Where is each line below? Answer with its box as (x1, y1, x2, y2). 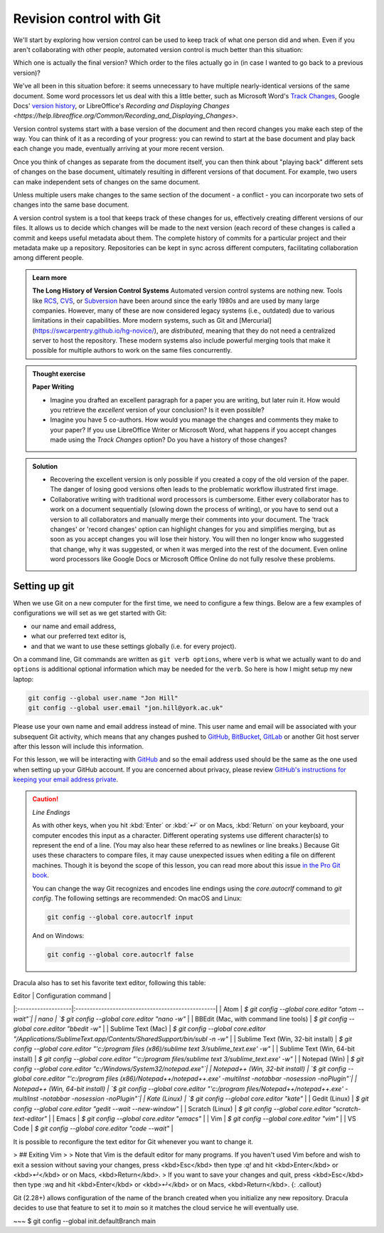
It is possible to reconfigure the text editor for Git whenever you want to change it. (13, 1137, 254, 1146)
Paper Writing (32, 383, 75, 391)
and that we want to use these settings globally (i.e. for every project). (31, 642, 237, 650)
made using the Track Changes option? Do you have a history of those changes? (50, 435, 287, 444)
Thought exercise (32, 369, 86, 378)
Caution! (32, 795, 59, 803)
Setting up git (13, 580, 75, 592)
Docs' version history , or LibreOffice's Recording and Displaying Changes (13, 101, 230, 110)
